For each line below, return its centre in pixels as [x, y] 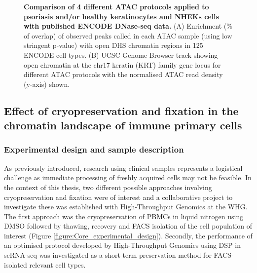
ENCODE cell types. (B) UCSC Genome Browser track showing [121, 55]
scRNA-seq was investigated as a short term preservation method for [108, 255]
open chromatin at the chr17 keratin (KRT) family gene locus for [122, 64]
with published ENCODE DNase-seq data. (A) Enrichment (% [128, 26]
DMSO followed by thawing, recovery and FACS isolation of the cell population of [128, 226]
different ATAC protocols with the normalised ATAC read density [123, 74]
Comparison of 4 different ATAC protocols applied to [116, 6]
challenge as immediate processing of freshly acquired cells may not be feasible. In [128, 177]
